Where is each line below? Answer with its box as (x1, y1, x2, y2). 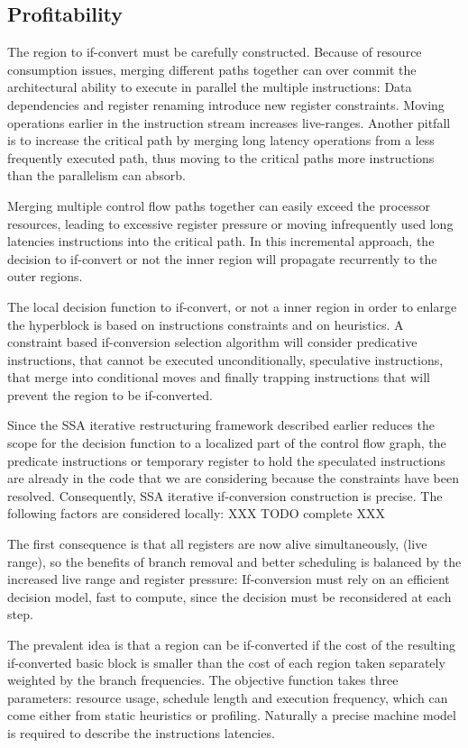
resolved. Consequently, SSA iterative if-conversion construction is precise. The (7, 486, 443, 505)
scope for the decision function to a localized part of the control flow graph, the (7, 433, 446, 452)
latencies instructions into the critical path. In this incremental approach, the (7, 232, 435, 251)
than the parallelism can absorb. (7, 166, 186, 185)
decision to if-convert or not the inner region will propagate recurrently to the (7, 249, 437, 268)
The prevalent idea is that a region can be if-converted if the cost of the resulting (7, 635, 455, 654)
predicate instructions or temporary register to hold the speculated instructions (7, 451, 445, 470)
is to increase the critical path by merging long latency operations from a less (7, 131, 435, 150)
